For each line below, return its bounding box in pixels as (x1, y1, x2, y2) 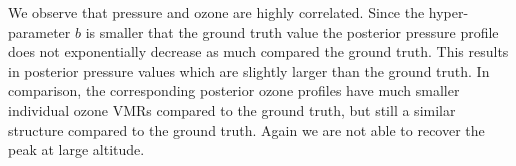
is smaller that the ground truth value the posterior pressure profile (85, 21, 499, 42)
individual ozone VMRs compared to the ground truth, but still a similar (8, 99, 456, 120)
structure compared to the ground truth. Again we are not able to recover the (8, 119, 485, 140)
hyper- (428, 2, 469, 22)
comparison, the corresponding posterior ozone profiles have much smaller (8, 80, 460, 101)
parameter (8, 21, 71, 42)
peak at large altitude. (8, 139, 145, 160)
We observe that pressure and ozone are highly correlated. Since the (8, 2, 425, 22)
